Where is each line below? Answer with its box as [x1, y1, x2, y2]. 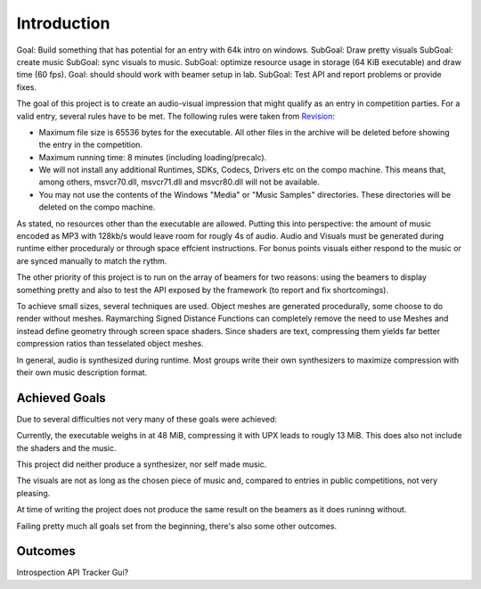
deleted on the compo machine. [38, 201, 156, 213]
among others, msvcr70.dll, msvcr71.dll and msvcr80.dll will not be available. [38, 176, 321, 187]
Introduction [16, 13, 110, 33]
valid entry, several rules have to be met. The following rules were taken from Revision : [16, 110, 336, 121]
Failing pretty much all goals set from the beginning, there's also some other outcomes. [16, 520, 338, 531]
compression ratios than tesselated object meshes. [16, 339, 204, 349]
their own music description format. [16, 366, 148, 378]
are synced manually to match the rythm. [16, 255, 167, 266]
